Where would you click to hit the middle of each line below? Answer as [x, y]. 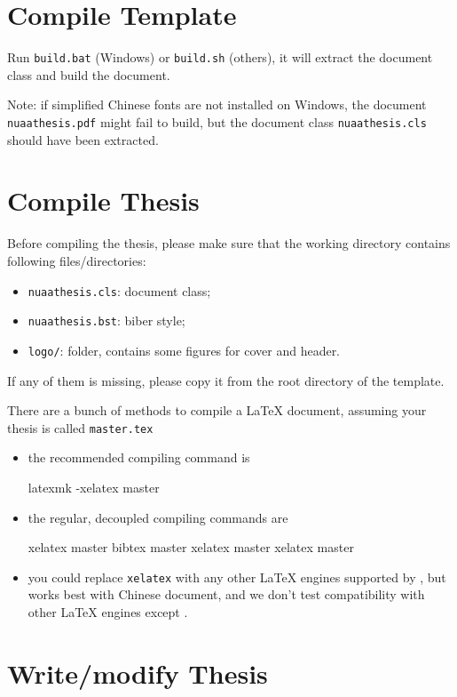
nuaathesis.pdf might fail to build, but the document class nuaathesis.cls [217, 121]
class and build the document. [89, 74]
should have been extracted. [83, 139]
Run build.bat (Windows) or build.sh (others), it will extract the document [220, 57]
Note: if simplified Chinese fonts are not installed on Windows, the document [217, 104]
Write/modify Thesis [138, 673]
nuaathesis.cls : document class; [119, 290]
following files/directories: [77, 260]
